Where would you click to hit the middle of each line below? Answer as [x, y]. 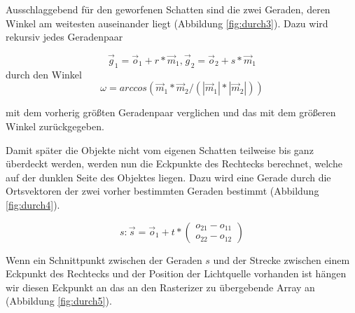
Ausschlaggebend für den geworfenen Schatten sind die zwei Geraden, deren [168, 9]
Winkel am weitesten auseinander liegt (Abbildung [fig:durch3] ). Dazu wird [167, 23]
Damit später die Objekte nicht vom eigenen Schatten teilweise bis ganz [160, 149]
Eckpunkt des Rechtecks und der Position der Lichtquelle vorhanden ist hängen [176, 273]
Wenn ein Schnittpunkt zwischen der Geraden [104, 259]
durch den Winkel [44, 74]
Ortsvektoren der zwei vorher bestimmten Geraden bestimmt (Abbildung [162, 191]
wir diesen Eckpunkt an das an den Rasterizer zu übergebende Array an [160, 287]
